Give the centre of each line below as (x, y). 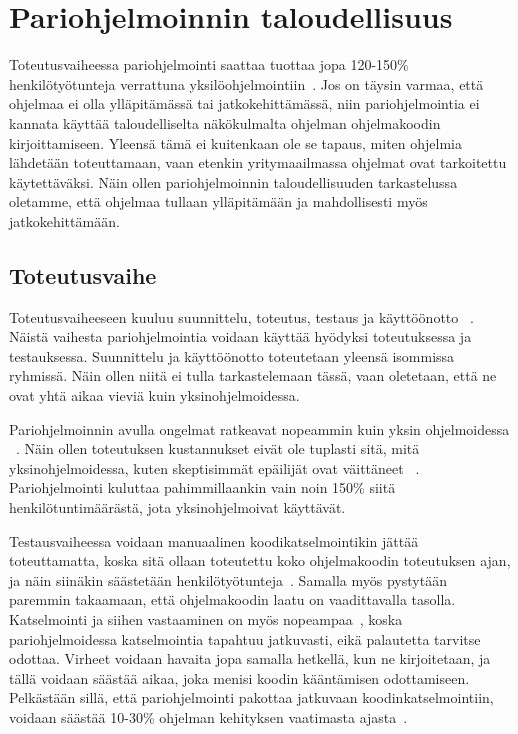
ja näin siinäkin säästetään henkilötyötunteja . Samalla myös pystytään (228, 579)
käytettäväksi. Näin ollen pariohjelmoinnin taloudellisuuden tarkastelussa (233, 181)
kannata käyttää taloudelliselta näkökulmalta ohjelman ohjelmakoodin (225, 122)
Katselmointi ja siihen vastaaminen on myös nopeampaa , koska (206, 618)
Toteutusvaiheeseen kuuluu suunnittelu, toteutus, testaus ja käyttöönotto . (241, 316)
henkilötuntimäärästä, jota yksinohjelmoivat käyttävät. (177, 507)
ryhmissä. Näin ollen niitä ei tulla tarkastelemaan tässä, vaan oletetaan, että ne (253, 375)
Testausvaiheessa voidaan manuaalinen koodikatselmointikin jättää (214, 540)
